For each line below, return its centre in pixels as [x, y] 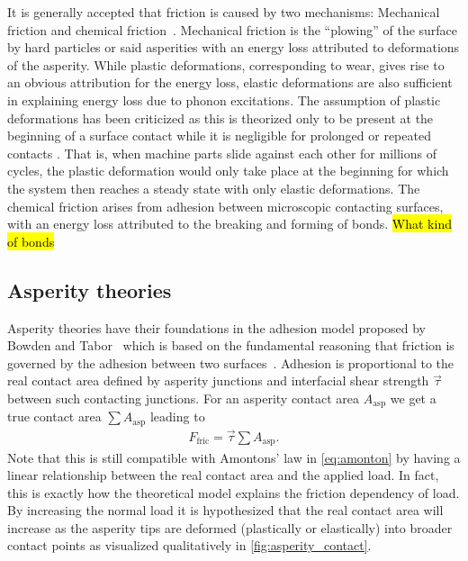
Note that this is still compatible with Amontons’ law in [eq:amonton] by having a [234, 457]
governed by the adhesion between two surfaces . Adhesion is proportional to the [230, 362]
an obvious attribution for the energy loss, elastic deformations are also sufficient [230, 82]
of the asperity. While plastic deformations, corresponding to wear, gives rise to [226, 64]
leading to [177, 416]
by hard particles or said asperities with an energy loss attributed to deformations [234, 47]
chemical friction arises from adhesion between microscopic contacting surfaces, [225, 206]
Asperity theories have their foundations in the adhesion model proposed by [216, 327]
